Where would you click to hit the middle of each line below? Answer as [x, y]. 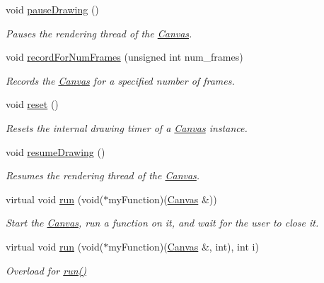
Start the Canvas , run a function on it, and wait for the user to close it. [162, 223]
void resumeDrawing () [56, 151]
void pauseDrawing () [52, 9]
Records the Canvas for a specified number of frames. [120, 80]
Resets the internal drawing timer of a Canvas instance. [127, 127]
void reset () [32, 104]
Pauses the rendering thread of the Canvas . [99, 33]
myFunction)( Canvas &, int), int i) [184, 246]
